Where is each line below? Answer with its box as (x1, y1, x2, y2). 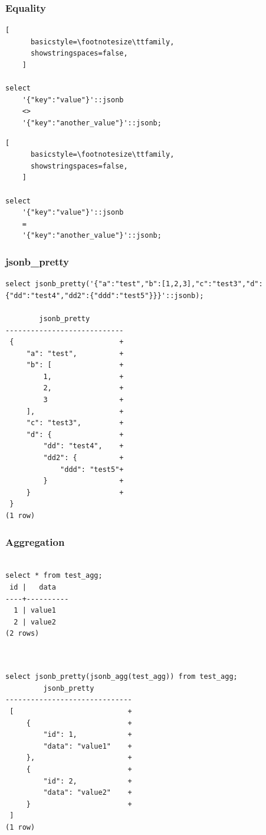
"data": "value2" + (43, 788, 132, 797)
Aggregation (5, 534, 65, 549)
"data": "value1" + (43, 742, 132, 750)
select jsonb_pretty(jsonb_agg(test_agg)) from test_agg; (5, 672, 238, 681)
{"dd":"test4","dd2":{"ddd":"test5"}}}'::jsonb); (5, 291, 204, 300)
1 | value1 (14, 606, 56, 615)
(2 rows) (5, 629, 40, 638)
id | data (9, 583, 56, 591)
